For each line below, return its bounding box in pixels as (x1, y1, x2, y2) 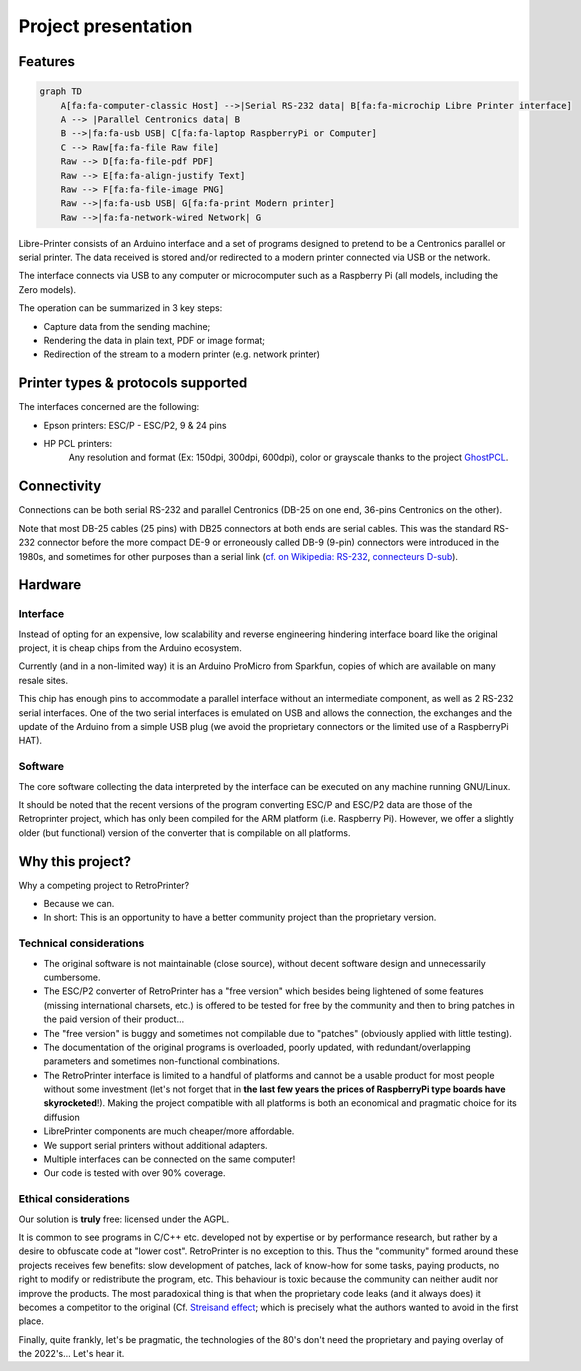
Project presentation (18, 15, 193, 37)
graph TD (39, 86, 83, 97)
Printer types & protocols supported (18, 375, 248, 392)
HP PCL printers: (43, 438, 113, 450)
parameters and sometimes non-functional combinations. (43, 1055, 280, 1067)
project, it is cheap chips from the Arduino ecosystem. (18, 642, 242, 654)
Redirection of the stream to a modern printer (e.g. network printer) (43, 348, 320, 360)
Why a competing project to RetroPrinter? (18, 879, 190, 891)
